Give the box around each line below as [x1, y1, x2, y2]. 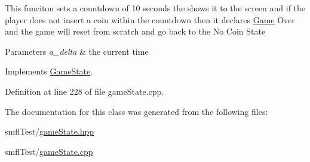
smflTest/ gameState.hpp [5, 125, 94, 138]
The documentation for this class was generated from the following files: [5, 105, 268, 117]
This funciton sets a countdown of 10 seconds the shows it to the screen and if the [5, 2, 306, 14]
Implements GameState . [5, 65, 93, 77]
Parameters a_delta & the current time [5, 45, 149, 57]
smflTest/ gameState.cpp [5, 145, 93, 157]
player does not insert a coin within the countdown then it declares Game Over [5, 13, 295, 26]
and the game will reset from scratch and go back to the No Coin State [5, 25, 266, 38]
